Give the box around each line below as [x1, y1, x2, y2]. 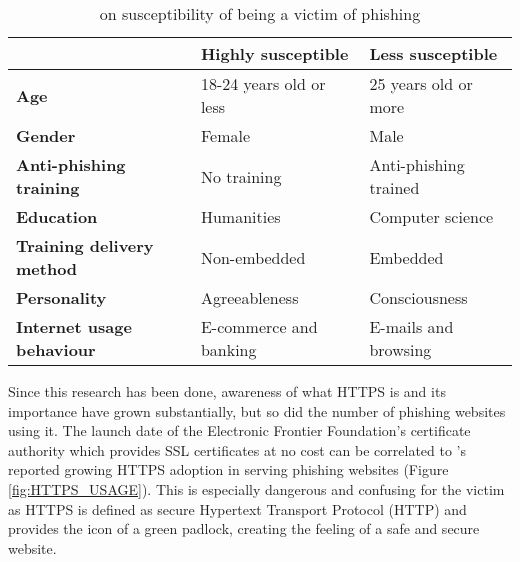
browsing [369, 338, 432, 361]
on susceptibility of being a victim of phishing [99, 2, 421, 25]
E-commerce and [200, 315, 318, 338]
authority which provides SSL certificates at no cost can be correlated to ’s [8, 439, 467, 460]
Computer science [369, 205, 494, 228]
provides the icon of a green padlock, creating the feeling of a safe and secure [8, 518, 480, 539]
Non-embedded [200, 245, 306, 269]
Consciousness [369, 286, 468, 309]
